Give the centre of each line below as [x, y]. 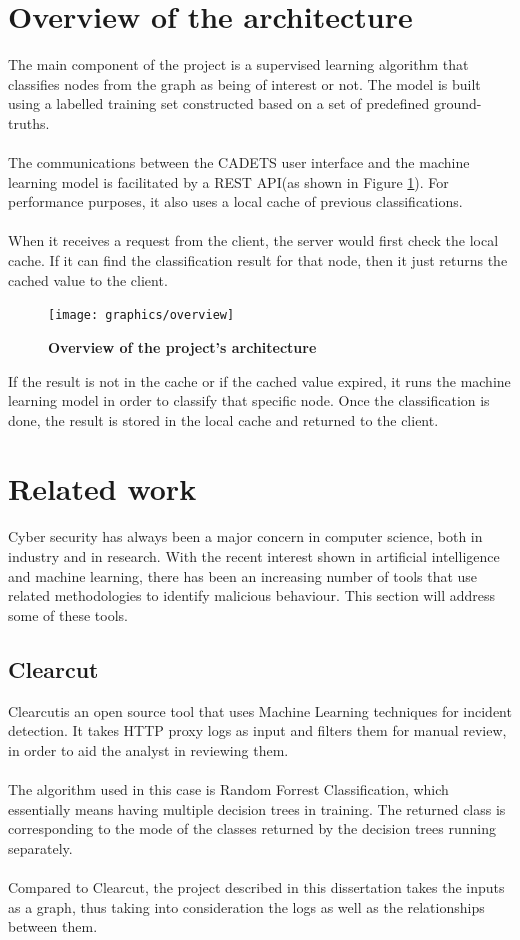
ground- [457, 103]
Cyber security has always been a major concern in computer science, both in [245, 536]
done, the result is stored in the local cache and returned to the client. [223, 419]
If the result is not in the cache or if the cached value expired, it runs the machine [259, 380]
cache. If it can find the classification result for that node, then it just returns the [258, 260]
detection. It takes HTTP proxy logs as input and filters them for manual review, [257, 730]
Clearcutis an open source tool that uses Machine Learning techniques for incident [260, 710]
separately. [40, 847]
